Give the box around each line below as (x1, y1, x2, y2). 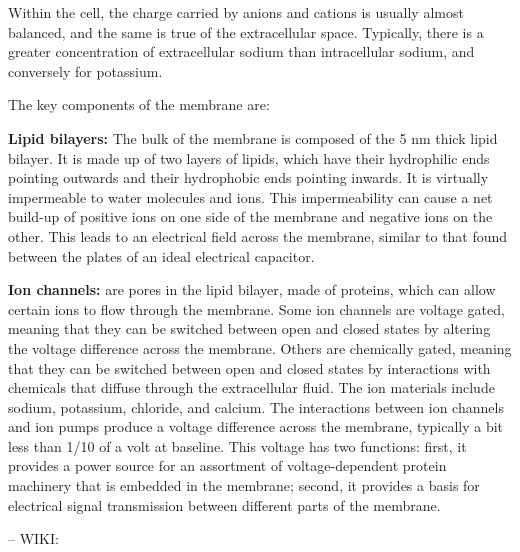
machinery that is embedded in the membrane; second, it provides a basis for (8, 475, 480, 496)
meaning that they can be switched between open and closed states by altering (8, 318, 491, 339)
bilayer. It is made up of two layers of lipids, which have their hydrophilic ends (8, 147, 490, 168)
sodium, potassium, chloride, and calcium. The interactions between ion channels (8, 396, 504, 417)
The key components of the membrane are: (8, 94, 270, 115)
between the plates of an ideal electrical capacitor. (8, 245, 315, 266)
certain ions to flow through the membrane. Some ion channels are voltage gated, (8, 298, 505, 319)
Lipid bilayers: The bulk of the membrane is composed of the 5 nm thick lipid (8, 127, 498, 148)
